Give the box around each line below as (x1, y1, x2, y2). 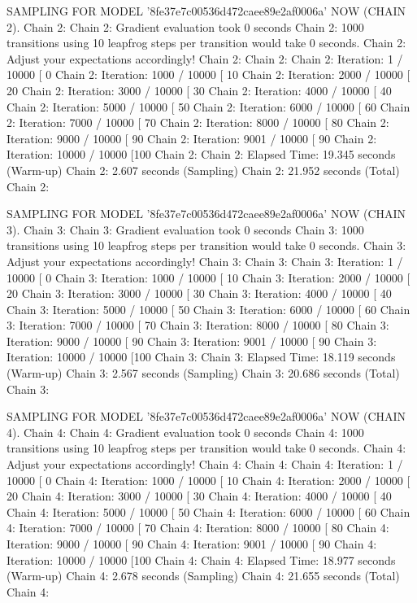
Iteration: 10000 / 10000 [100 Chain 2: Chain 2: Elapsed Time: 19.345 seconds (7, 146, 396, 163)
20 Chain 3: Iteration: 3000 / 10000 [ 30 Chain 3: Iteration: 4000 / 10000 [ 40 (7, 285, 392, 302)
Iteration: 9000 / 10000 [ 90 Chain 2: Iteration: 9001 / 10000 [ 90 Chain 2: (7, 129, 377, 146)
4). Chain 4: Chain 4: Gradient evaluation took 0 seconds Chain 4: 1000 (7, 423, 364, 440)
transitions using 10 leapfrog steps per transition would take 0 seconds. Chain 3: (7, 237, 406, 254)
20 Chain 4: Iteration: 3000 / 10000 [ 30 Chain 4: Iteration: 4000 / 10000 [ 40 (7, 487, 392, 505)
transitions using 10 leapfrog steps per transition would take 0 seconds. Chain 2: (7, 34, 406, 51)
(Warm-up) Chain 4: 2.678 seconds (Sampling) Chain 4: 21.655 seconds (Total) (7, 567, 400, 584)
